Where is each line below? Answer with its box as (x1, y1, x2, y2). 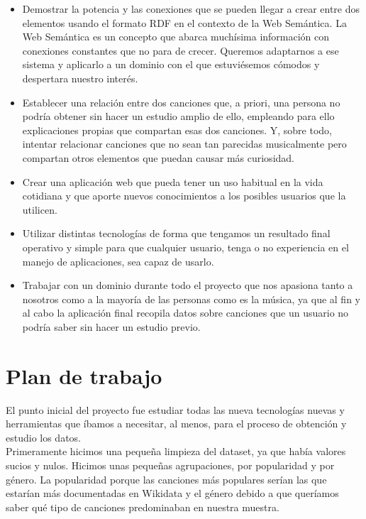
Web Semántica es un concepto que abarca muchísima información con (22, 29, 330, 44)
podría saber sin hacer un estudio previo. (22, 319, 201, 334)
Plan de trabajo (6, 361, 162, 390)
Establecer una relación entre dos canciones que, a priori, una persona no (22, 94, 340, 109)
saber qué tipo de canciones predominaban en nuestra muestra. (6, 499, 279, 514)
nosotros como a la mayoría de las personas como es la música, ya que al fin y (22, 291, 360, 306)
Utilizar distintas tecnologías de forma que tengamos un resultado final (22, 226, 331, 241)
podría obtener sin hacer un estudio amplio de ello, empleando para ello (22, 109, 335, 124)
